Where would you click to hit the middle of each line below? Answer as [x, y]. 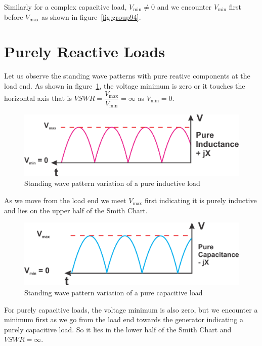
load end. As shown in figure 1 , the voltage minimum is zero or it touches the [125, 85]
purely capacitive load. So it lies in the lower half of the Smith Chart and [118, 329]
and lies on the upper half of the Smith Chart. [76, 210]
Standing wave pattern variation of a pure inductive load [112, 183]
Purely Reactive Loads [85, 51]
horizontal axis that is [38, 98]
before [14, 16]
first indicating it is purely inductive [201, 200]
